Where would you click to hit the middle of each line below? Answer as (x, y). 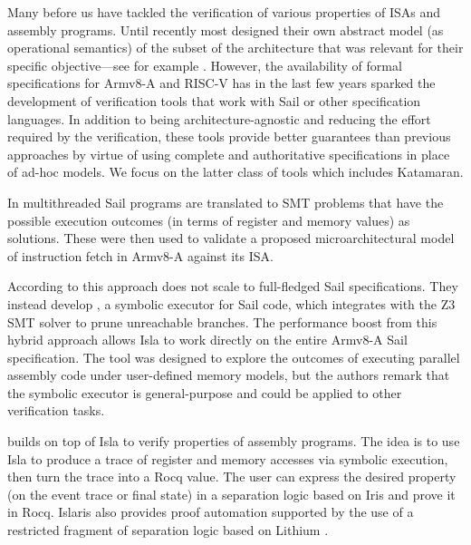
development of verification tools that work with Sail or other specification (214, 100)
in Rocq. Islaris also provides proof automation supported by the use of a (211, 512)
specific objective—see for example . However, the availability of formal (205, 65)
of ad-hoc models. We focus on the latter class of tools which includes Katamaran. (235, 172)
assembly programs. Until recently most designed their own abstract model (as (226, 29)
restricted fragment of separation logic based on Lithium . (168, 530)
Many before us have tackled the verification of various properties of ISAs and (224, 12)
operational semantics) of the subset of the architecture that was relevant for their (235, 48)
